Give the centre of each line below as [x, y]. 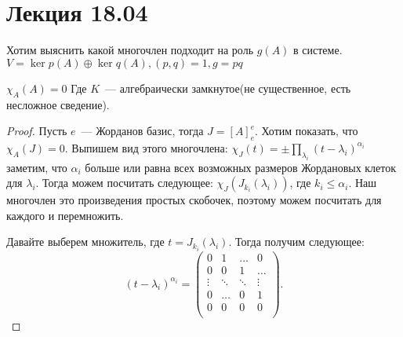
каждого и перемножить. [65, 215]
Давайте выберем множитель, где [85, 242]
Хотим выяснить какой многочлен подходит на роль [130, 50]
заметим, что [37, 167]
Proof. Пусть [37, 131]
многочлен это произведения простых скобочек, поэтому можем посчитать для [194, 200]
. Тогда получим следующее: [296, 242]
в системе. [318, 50]
